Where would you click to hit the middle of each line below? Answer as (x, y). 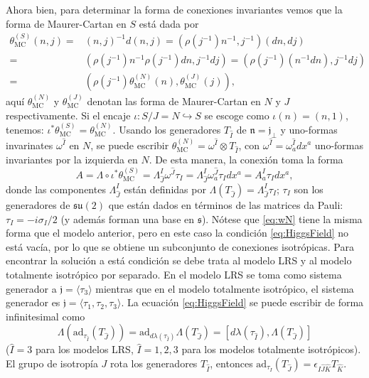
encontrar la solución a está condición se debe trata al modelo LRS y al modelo (179, 260)
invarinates (30, 145)
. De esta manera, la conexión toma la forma (246, 160)
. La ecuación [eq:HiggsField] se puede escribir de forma (242, 302)
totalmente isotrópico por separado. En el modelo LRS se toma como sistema (174, 274)
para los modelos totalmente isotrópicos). (271, 349)
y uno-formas (309, 129)
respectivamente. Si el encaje (68, 115)
